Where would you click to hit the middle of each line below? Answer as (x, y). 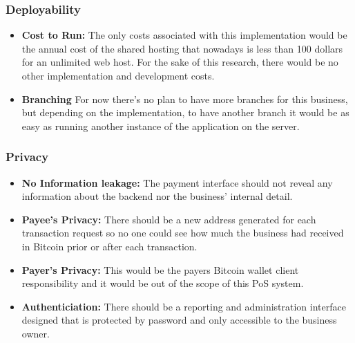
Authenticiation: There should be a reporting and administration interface (184, 306)
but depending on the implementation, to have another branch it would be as (185, 112)
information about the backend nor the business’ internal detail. (157, 196)
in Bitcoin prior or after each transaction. (109, 246)
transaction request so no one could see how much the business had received (183, 233)
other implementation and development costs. (118, 75)
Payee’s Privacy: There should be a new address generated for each (169, 219)
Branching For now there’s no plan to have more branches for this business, (185, 99)
